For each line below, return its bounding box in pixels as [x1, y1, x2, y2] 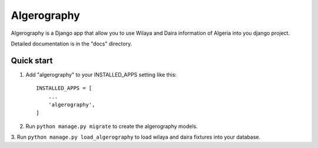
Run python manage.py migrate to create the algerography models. [25, 123, 198, 130]
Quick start [11, 55, 53, 65]
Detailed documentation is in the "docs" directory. [11, 40, 132, 47]
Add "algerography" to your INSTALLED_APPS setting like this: [25, 71, 177, 78]
